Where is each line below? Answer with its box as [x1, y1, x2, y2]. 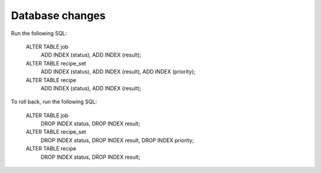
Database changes [11, 9, 106, 22]
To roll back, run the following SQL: [11, 98, 97, 105]
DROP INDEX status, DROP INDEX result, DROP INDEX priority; [40, 137, 194, 144]
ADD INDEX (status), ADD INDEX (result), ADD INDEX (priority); [40, 68, 196, 76]
